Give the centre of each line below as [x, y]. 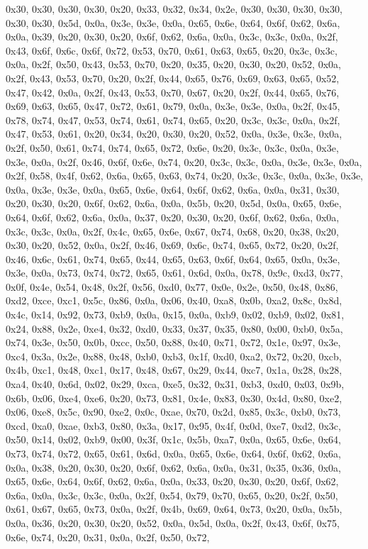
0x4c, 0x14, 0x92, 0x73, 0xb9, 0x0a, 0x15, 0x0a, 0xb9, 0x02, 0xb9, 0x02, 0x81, [175, 315]
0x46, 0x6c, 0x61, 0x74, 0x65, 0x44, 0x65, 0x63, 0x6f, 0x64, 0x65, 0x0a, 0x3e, [173, 259]
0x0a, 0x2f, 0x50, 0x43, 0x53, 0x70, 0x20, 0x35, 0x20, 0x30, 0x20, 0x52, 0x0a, [173, 64]
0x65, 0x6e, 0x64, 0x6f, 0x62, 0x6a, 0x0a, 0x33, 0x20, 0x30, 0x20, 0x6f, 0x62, [172, 481]
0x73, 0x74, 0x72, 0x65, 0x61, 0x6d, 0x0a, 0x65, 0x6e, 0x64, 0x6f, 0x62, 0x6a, [173, 453]
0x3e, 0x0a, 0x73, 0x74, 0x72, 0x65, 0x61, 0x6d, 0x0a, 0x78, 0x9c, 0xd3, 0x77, [174, 273]
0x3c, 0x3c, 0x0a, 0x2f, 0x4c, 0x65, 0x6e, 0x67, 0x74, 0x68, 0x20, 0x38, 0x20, [172, 231]
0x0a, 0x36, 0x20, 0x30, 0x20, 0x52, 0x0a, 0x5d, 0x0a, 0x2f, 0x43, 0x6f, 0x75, [173, 522]
